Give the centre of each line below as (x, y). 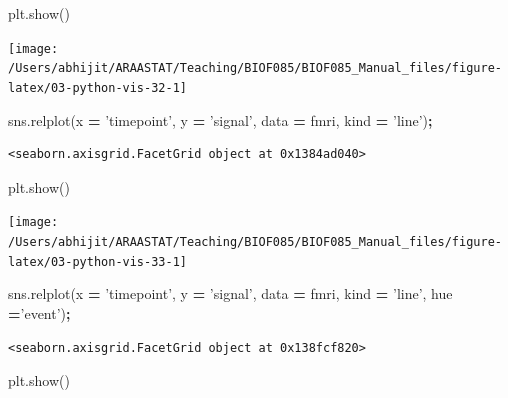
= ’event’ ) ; (39, 312)
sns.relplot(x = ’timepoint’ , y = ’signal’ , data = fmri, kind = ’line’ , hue (230, 293)
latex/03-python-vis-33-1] (97, 261)
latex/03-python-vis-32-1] (97, 87)
